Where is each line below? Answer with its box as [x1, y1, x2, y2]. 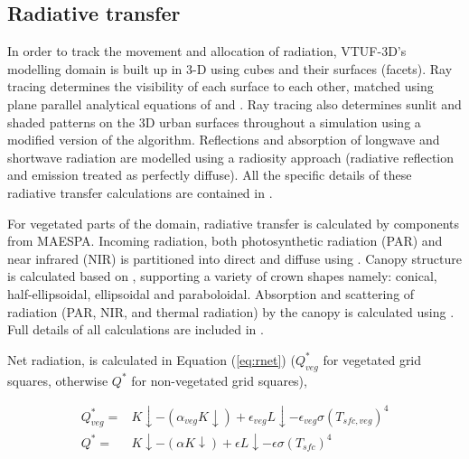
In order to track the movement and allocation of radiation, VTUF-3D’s [7, 42, 407, 61]
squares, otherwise [7, 370, 108, 389]
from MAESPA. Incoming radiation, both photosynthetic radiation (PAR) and [7, 231, 443, 250]
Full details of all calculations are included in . [7, 320, 264, 339]
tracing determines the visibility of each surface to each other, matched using [7, 77, 434, 96]
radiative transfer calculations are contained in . [7, 183, 273, 201]
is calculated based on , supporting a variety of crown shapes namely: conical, [7, 267, 437, 286]
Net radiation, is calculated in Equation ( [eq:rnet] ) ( [7, 350, 295, 369]
